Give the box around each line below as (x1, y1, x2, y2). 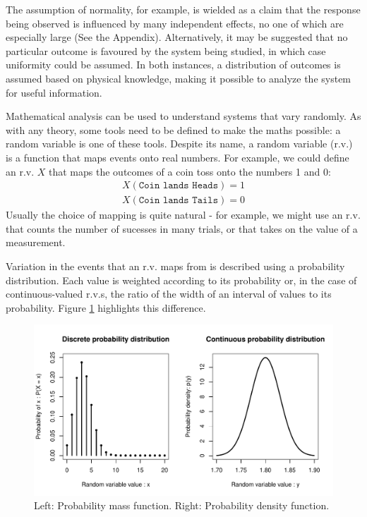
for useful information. (6, 85, 102, 99)
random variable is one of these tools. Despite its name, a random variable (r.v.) (6, 136, 353, 151)
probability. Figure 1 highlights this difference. (6, 300, 206, 315)
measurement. (6, 235, 66, 250)
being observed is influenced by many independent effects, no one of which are (6, 16, 344, 30)
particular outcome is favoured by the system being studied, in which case (6, 43, 326, 58)
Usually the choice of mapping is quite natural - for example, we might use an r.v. (6, 207, 361, 222)
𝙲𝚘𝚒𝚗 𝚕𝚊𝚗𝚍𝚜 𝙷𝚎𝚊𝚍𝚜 (138, 181, 219, 191)
